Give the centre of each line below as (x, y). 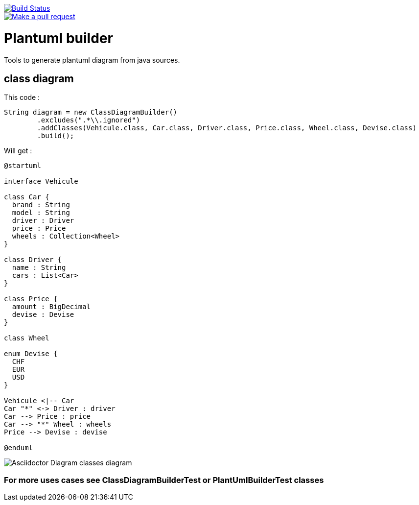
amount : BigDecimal (51, 307)
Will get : (18, 151)
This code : (22, 97)
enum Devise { (31, 354)
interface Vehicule (41, 181)
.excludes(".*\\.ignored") (89, 120)
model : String (41, 213)
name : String (39, 268)
